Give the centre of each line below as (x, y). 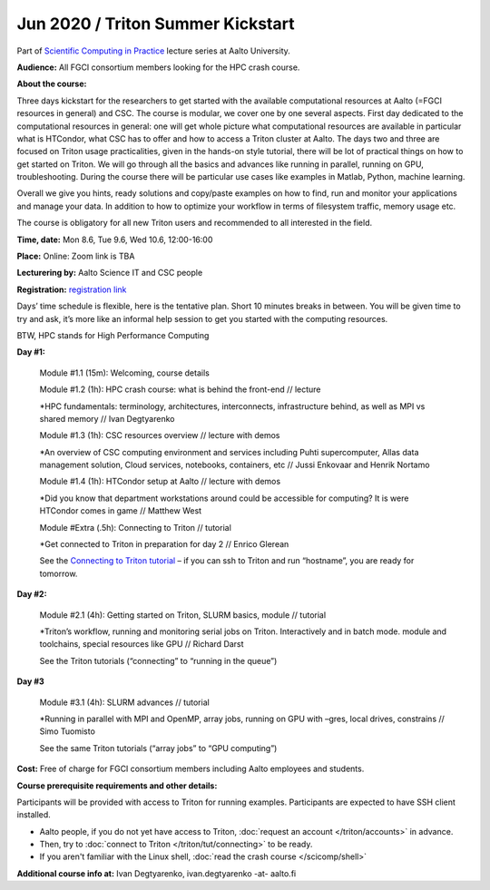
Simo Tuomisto (67, 731)
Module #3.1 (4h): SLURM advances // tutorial (125, 702)
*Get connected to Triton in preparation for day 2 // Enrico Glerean (164, 544)
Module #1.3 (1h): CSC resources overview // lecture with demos (160, 435)
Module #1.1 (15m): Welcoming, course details (125, 373)
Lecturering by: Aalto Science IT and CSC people (110, 273)
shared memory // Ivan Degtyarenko (107, 418)
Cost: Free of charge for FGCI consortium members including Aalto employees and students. (191, 769)
